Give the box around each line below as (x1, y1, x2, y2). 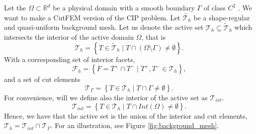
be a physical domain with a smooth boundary (53, 2, 195, 12)
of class (203, 2, 226, 12)
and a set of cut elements (4, 74, 81, 84)
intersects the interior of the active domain (4, 32, 134, 42)
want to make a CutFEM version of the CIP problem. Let (4, 12, 180, 22)
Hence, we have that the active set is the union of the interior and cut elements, (4, 110, 248, 121)
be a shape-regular (193, 12, 250, 22)
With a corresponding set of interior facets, (4, 54, 135, 64)
